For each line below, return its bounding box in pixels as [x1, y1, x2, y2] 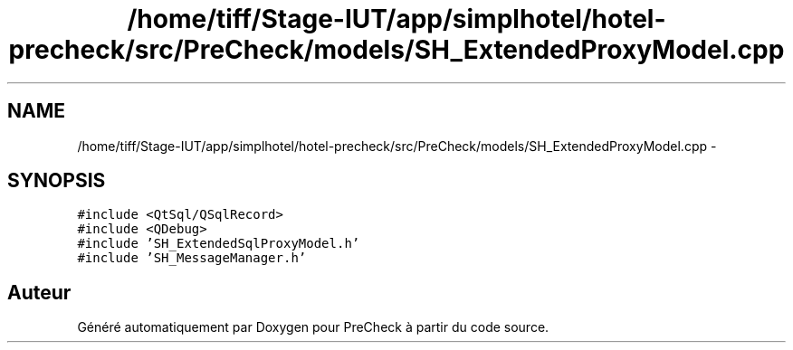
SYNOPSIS [7, 169, 106, 193]
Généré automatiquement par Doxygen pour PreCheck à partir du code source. [77, 319, 549, 336]
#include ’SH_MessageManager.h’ [77, 251, 307, 266]
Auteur [7, 280, 72, 304]
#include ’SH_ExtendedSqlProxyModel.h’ [77, 236, 360, 251]
